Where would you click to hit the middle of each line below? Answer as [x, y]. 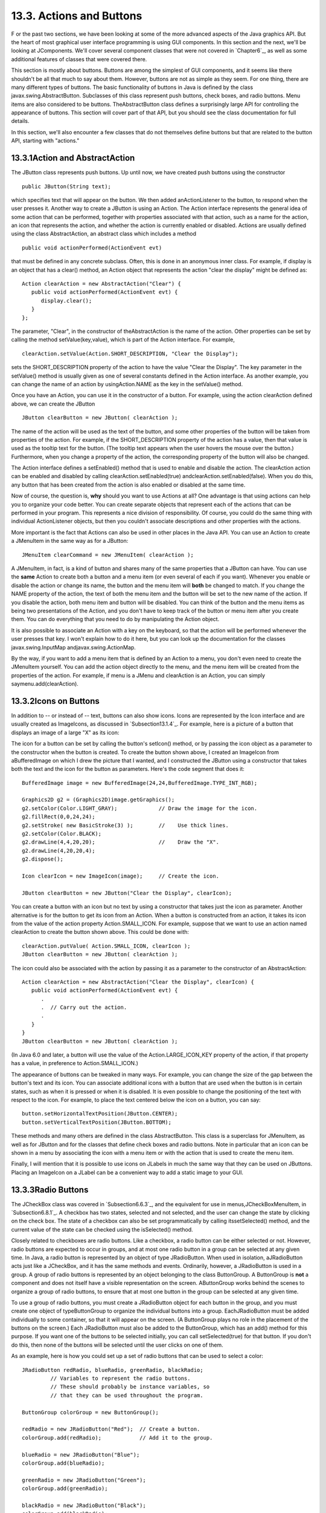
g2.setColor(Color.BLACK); [62, 834]
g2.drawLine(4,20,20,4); [59, 851]
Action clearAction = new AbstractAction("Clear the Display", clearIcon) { [138, 982]
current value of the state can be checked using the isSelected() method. [102, 1229]
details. [20, 121]
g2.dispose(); [43, 859]
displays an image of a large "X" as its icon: [65, 732]
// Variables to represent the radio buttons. [120, 1379]
